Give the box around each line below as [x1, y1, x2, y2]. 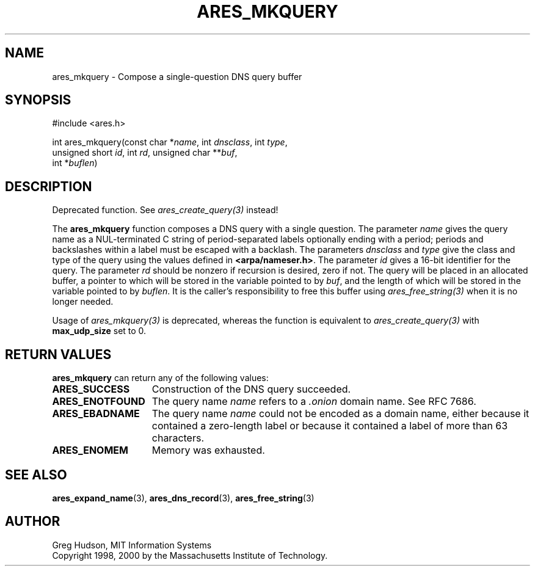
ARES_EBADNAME [52, 407, 140, 420]
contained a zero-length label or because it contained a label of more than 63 [151, 420, 508, 432]
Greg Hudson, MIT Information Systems [52, 539, 212, 550]
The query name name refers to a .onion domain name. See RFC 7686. [151, 395, 476, 408]
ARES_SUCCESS [52, 383, 130, 396]
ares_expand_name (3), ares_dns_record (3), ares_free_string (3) [52, 492, 315, 503]
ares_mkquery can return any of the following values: [52, 373, 269, 384]
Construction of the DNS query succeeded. [151, 383, 351, 396]
